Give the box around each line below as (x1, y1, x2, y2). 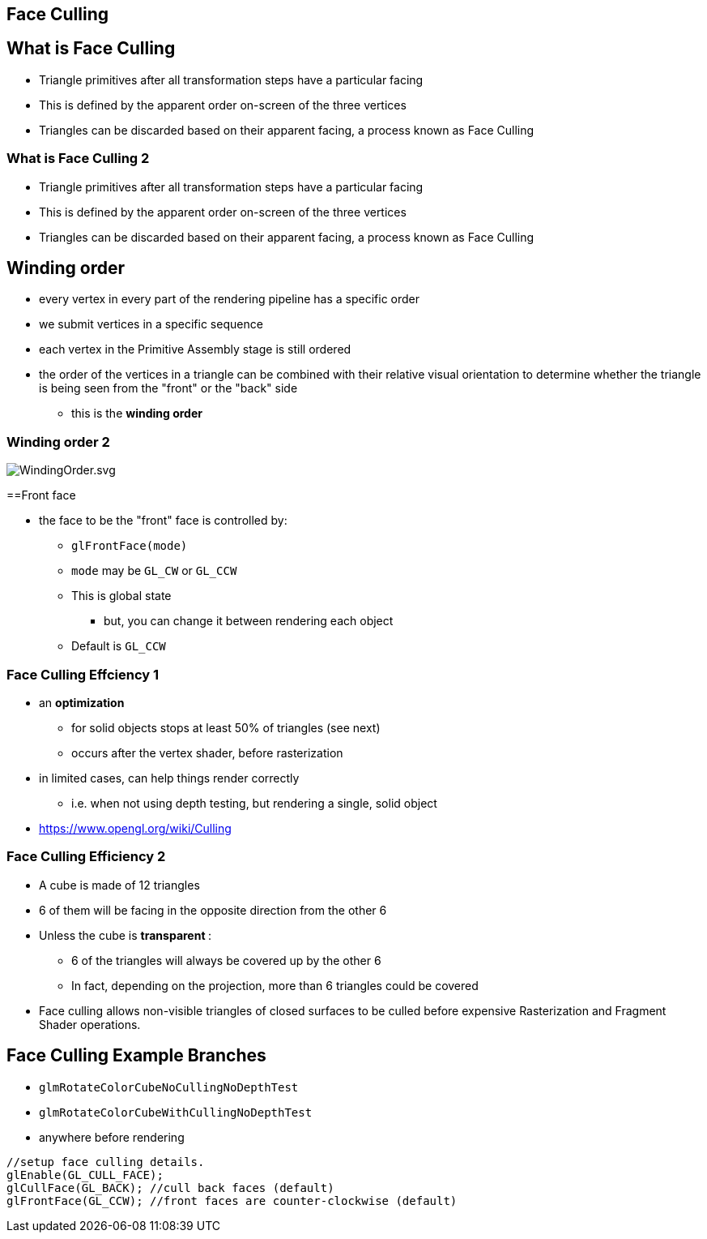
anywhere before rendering (39, 1130, 185, 1144)
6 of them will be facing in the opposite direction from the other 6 (39, 902, 387, 917)
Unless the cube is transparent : (39, 928, 211, 942)
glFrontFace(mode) (71, 539, 188, 553)
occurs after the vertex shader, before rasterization (71, 745, 343, 760)
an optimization (39, 695, 125, 710)
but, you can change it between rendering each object (104, 614, 394, 628)
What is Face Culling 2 (6, 150, 150, 167)
